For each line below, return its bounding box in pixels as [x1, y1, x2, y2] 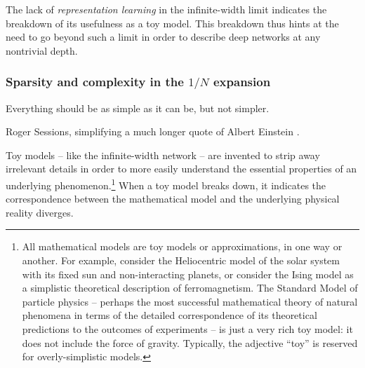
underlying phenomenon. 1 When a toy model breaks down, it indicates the [6, 176, 326, 192]
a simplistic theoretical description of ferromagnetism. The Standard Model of [22, 280, 358, 295]
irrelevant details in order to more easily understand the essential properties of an [6, 161, 357, 176]
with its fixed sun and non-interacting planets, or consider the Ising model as [22, 266, 354, 281]
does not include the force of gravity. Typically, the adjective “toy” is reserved [22, 335, 358, 350]
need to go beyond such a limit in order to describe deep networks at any [6, 29, 321, 44]
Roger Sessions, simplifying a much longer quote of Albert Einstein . [6, 124, 300, 139]
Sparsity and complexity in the [6, 73, 184, 90]
